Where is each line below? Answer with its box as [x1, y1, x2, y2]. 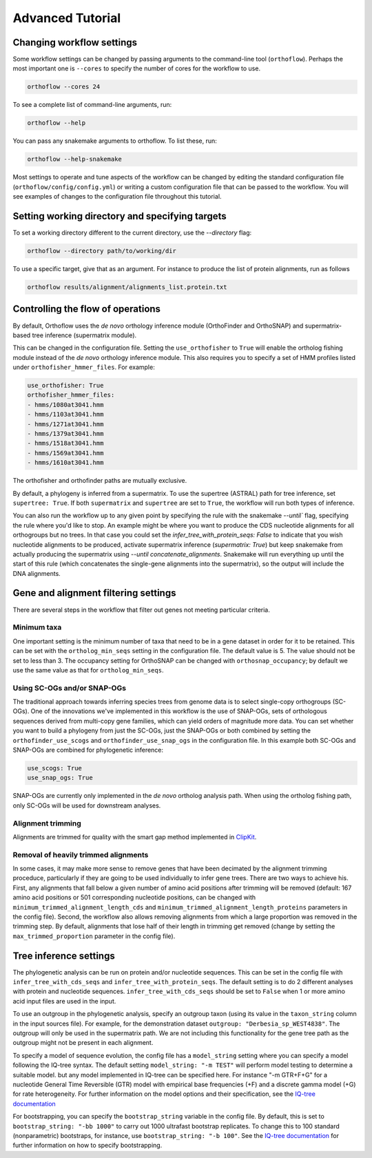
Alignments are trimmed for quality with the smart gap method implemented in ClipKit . [12, 832, 257, 841]
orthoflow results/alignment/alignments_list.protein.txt [27, 283, 227, 291]
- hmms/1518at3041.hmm [27, 439, 104, 448]
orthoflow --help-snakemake [27, 155, 122, 163]
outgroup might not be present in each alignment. [12, 1039, 154, 1047]
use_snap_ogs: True [27, 774, 93, 782]
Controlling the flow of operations [12, 303, 161, 315]
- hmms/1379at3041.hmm [27, 430, 104, 437]
